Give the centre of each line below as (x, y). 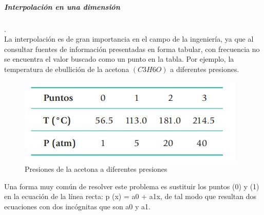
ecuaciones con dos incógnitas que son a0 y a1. (77, 206)
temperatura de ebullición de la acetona (67, 69)
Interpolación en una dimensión (62, 6)
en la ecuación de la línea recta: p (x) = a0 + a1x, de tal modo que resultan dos (130, 196)
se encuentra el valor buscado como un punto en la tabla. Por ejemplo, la (119, 59)
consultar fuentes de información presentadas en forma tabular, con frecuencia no (132, 49)
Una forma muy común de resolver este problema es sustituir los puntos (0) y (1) (132, 186)
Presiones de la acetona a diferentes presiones (96, 169)
